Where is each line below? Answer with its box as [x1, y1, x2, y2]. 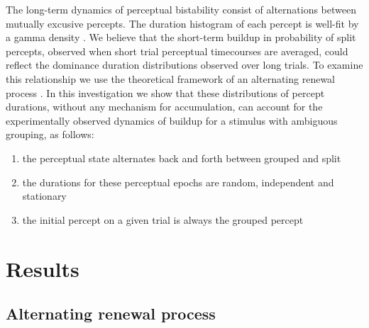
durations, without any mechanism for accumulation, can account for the [6, 99, 323, 114]
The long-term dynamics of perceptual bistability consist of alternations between [6, 2, 357, 16]
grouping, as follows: [6, 127, 94, 142]
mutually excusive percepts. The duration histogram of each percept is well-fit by [6, 16, 359, 30]
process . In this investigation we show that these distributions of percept [6, 85, 325, 100]
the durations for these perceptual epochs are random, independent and [22, 174, 334, 189]
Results [6, 254, 79, 283]
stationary [22, 188, 67, 203]
